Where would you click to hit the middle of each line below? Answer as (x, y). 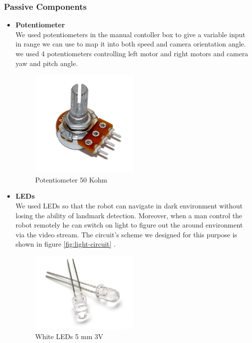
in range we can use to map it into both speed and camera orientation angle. (131, 44)
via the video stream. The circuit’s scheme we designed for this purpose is (126, 234)
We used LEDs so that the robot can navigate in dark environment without (129, 206)
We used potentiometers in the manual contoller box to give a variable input (130, 34)
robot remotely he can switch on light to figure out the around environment (129, 225)
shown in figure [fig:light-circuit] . (65, 244)
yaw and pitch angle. (47, 63)
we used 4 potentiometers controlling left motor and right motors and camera (132, 53)
